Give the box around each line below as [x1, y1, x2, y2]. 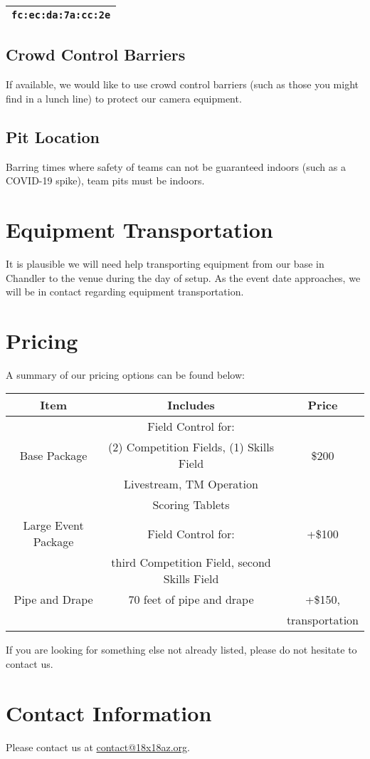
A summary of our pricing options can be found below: [6, 367, 245, 382]
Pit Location [6, 125, 100, 147]
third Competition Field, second [111, 554, 271, 571]
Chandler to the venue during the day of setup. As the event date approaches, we [6, 270, 361, 285]
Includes [167, 397, 215, 414]
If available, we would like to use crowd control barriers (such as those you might [6, 77, 359, 92]
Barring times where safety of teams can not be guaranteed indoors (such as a [6, 159, 346, 174]
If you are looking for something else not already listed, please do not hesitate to [6, 642, 357, 657]
